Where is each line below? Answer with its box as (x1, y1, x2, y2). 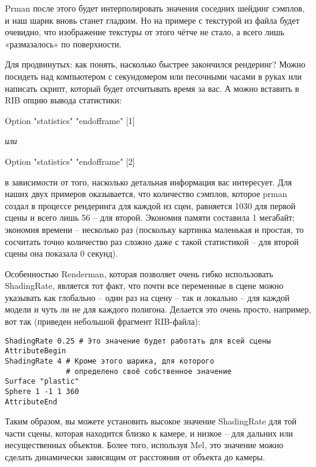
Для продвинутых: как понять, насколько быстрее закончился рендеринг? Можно (5, 58, 306, 71)
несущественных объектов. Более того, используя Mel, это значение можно (5, 438, 284, 451)
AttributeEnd (5, 397, 57, 406)
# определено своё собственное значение (66, 367, 232, 376)
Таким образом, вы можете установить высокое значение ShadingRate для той (5, 415, 297, 427)
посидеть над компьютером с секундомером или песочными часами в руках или (5, 69, 302, 82)
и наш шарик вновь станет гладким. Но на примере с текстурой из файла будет (5, 13, 300, 26)
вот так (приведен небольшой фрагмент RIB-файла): (5, 315, 200, 328)
